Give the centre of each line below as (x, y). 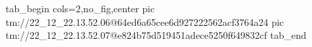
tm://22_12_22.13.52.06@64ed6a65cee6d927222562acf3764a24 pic (145, 21)
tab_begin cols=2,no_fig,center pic (80, 8)
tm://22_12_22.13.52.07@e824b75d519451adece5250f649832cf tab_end (156, 35)
